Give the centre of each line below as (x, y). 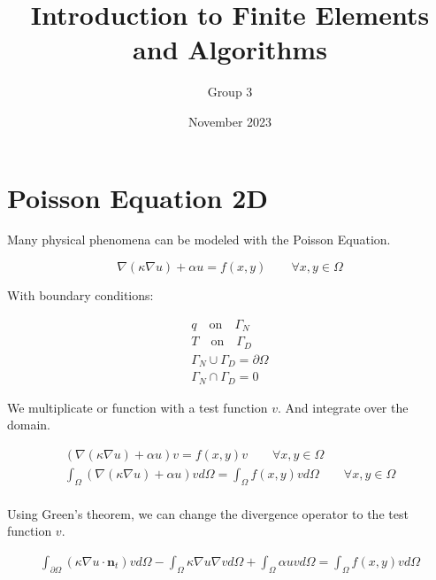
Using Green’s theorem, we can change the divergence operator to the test (208, 513)
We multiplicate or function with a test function (138, 407)
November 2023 (230, 121)
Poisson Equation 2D (138, 197)
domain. (29, 425)
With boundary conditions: (80, 295)
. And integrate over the (343, 407)
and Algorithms (230, 49)
